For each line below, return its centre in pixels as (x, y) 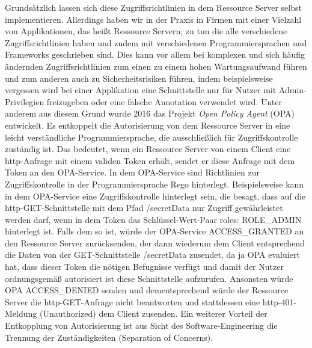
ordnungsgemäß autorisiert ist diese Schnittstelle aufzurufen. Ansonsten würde (149, 278)
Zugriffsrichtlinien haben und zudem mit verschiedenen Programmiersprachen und (156, 42)
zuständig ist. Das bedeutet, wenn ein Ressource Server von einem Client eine (148, 149)
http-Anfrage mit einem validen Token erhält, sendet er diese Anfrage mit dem (150, 160)
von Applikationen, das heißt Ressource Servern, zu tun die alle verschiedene (146, 31)
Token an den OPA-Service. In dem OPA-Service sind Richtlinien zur (132, 172)
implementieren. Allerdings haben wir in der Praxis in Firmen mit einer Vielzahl (153, 19)
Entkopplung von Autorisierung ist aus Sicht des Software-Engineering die (141, 325)
